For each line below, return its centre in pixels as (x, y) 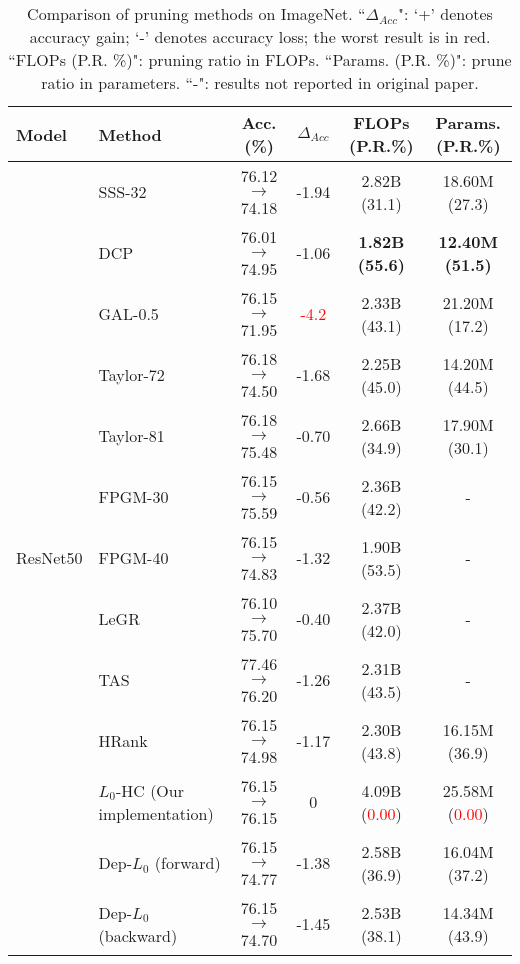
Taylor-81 (131, 435)
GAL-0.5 (128, 313)
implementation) (156, 813)
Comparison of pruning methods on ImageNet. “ (196, 13)
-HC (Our (149, 790)
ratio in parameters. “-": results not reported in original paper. (260, 82)
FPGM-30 (133, 496)
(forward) (187, 862)
